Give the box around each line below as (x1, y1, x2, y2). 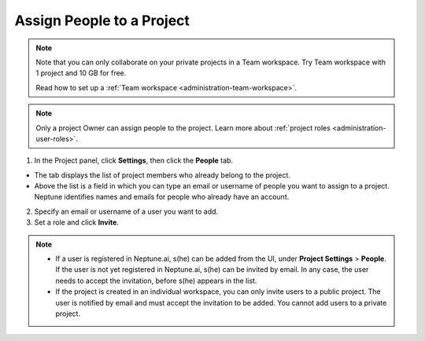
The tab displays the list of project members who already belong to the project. (34, 170, 291, 180)
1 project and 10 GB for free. (35, 68, 127, 78)
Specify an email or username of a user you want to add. (34, 207, 219, 216)
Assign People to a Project (14, 12, 190, 29)
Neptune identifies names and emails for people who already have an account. (34, 192, 290, 202)
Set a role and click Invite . (34, 218, 120, 227)
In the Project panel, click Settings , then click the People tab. (34, 156, 234, 165)
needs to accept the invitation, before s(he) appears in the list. (55, 276, 257, 285)
